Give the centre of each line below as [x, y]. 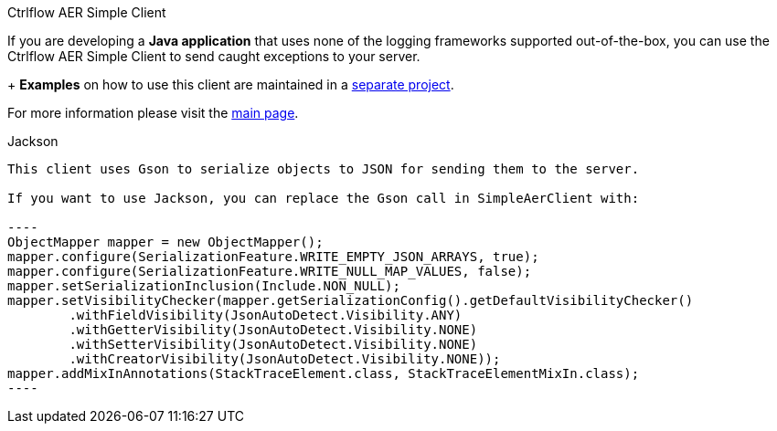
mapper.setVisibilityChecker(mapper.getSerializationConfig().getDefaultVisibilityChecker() [351, 300]
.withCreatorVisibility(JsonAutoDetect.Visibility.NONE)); [285, 359]
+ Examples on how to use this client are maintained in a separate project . [231, 84]
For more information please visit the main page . [153, 113]
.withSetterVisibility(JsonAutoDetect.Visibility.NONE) [273, 344]
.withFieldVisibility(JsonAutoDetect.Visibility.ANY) [266, 315]
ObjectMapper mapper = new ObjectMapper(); [165, 242]
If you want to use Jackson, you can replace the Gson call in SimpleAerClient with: [324, 198]
